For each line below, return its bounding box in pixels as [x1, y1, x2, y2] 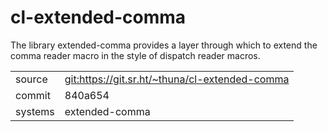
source [15, 72, 48, 86]
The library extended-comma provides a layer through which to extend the [10, 39, 318, 51]
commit [15, 88, 51, 102]
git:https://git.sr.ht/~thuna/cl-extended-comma [64, 72, 290, 86]
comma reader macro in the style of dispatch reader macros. [10, 49, 261, 61]
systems [15, 104, 55, 118]
